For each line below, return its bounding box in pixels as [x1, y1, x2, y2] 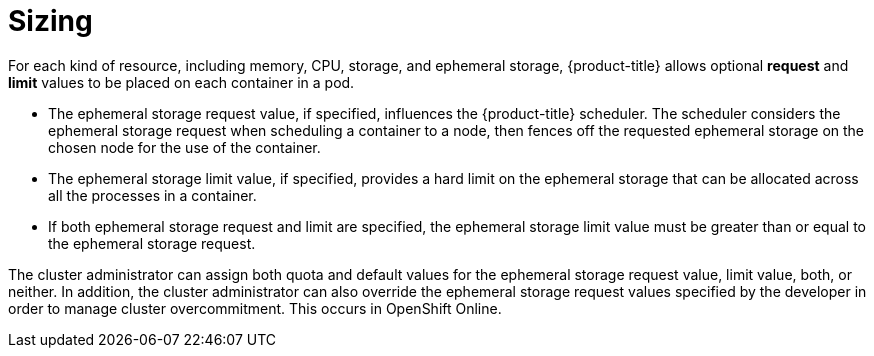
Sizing [8, 4, 93, 38]
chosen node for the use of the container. [48, 138, 321, 156]
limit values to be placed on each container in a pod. [8, 73, 355, 91]
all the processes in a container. [48, 186, 257, 204]
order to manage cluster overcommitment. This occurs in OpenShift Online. [8, 299, 502, 317]
